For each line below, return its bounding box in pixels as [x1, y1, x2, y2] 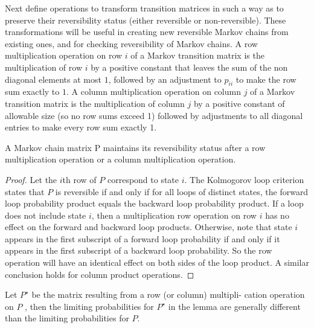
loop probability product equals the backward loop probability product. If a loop [5, 197, 304, 210]
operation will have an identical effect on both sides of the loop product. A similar [5, 256, 309, 269]
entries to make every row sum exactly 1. [5, 121, 157, 133]
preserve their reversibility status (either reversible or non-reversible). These [5, 13, 286, 26]
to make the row [235, 72, 296, 85]
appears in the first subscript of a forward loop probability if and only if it [5, 232, 280, 245]
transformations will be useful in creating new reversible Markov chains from [5, 25, 289, 38]
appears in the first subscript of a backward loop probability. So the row [5, 244, 272, 257]
